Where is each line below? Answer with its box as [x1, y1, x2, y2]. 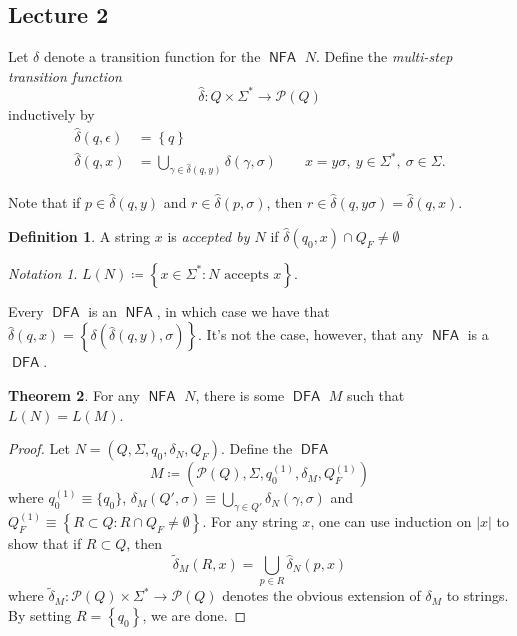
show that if [8, 532, 82, 553]
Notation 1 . [8, 262, 78, 283]
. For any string [202, 510, 298, 531]
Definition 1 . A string [8, 225, 151, 246]
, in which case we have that [156, 300, 330, 321]
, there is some [195, 384, 285, 405]
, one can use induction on [310, 510, 472, 531]
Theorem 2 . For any [8, 384, 140, 405]
